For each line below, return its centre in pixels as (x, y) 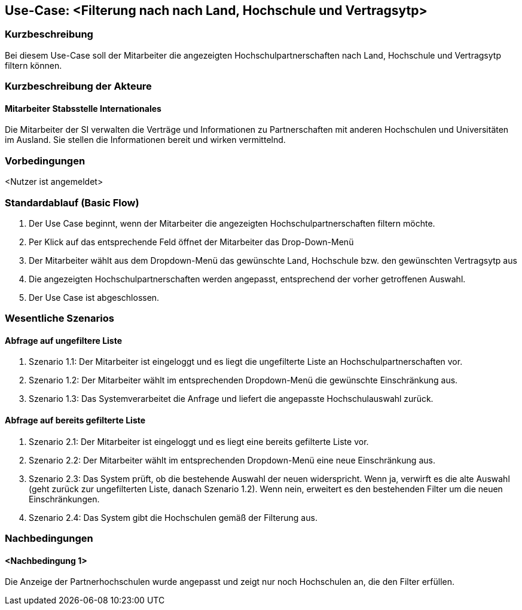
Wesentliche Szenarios (59, 318)
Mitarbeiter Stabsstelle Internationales (83, 108)
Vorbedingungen (45, 161)
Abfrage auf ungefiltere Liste (64, 340)
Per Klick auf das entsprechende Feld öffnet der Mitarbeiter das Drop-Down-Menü (191, 242)
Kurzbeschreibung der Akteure (78, 86)
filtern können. (33, 65)
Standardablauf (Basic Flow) (72, 202)
